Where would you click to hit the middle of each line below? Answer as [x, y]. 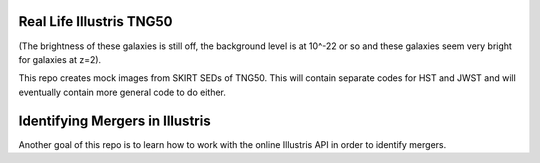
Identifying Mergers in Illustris [114, 120]
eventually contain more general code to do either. [122, 92]
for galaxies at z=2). [60, 59]
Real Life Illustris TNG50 [95, 21]
